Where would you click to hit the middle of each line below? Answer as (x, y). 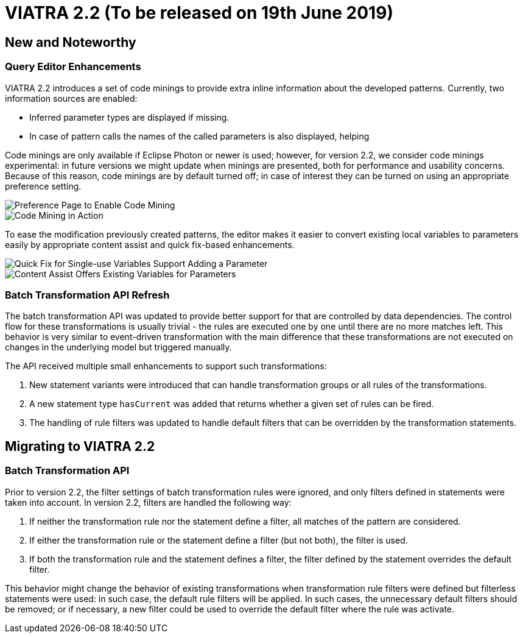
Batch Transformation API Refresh (87, 295)
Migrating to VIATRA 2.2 (80, 446)
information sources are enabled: (71, 98)
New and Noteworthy (71, 42)
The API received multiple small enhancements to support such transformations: (166, 366)
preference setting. (43, 186)
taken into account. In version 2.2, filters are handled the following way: (148, 502)
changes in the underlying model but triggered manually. (118, 347)
